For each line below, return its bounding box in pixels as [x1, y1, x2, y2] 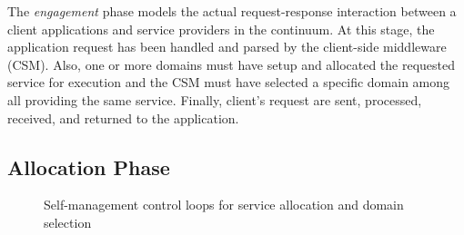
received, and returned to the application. [7, 108, 239, 127]
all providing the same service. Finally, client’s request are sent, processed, [7, 90, 422, 109]
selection [44, 212, 92, 231]
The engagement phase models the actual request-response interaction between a [7, 2, 457, 20]
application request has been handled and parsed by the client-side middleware [7, 37, 447, 56]
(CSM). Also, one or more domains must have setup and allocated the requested [7, 54, 456, 73]
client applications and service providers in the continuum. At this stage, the [7, 19, 435, 38]
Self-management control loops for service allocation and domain [44, 195, 404, 214]
